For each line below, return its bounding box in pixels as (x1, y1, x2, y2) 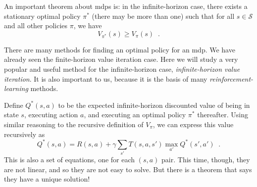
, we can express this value (153, 119, 234, 129)
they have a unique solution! (4, 174, 90, 184)
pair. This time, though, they (161, 154, 250, 164)
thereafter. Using (197, 109, 249, 120)
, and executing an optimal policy (84, 109, 186, 120)
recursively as (4, 129, 45, 139)
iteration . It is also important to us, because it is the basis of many (4, 73, 207, 84)
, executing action (24, 109, 78, 120)
